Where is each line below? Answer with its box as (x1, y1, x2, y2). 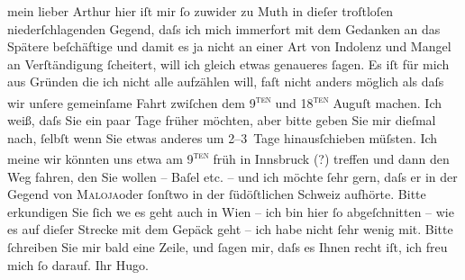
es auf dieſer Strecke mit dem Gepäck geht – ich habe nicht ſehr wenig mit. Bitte (7, 220, 453, 239)
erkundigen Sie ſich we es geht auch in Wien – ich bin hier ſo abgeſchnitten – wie (7, 202, 454, 221)
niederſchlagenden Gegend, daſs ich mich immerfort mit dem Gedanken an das (7, 19, 441, 38)
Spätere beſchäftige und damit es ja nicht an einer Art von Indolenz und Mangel (7, 37, 451, 56)
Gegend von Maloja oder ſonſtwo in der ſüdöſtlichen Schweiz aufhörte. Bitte (7, 185, 426, 203)
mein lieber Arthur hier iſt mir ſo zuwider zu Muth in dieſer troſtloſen (7, 2, 394, 20)
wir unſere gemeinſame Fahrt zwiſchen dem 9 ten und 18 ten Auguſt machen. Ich (7, 90, 442, 112)
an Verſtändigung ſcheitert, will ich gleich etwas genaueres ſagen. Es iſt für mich (7, 54, 450, 73)
